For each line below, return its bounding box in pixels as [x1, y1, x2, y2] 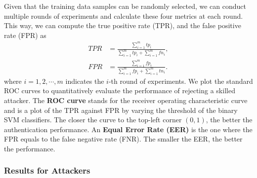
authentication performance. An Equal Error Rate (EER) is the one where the [4, 124, 253, 134]
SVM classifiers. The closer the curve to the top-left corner [4, 114, 182, 125]
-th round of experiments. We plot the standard [108, 75, 253, 86]
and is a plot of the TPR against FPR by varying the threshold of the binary [4, 105, 238, 115]
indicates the [65, 75, 104, 86]
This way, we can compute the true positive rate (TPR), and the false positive [4, 20, 241, 31]
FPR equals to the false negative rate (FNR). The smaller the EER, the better [4, 134, 243, 144]
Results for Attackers [4, 164, 90, 177]
